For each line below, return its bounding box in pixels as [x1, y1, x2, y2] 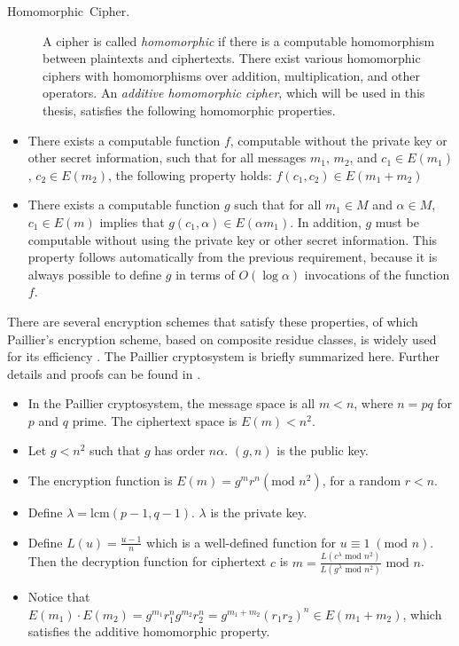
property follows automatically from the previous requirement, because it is [27, 248, 438, 266]
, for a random [322, 471, 401, 490]
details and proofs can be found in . [7, 364, 201, 382]
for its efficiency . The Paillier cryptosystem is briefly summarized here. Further [7, 347, 440, 366]
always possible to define [27, 264, 162, 283]
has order [154, 441, 206, 460]
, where [354, 394, 393, 413]
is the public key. [276, 441, 369, 460]
